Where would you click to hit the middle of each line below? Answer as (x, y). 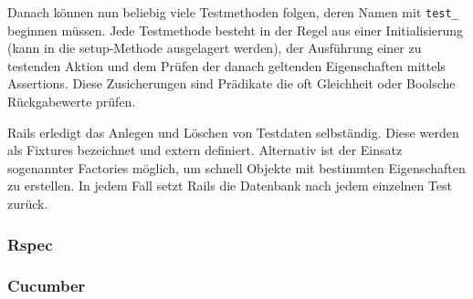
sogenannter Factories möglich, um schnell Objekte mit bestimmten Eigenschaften (236, 167)
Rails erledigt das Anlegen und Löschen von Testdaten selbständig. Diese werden (233, 132)
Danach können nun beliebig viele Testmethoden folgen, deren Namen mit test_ (233, 12)
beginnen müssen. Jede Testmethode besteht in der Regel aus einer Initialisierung (236, 30)
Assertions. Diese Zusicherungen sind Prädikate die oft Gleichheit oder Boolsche (231, 83)
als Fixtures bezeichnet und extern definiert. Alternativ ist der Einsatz (205, 150)
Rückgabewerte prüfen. (72, 102)
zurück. (28, 203)
